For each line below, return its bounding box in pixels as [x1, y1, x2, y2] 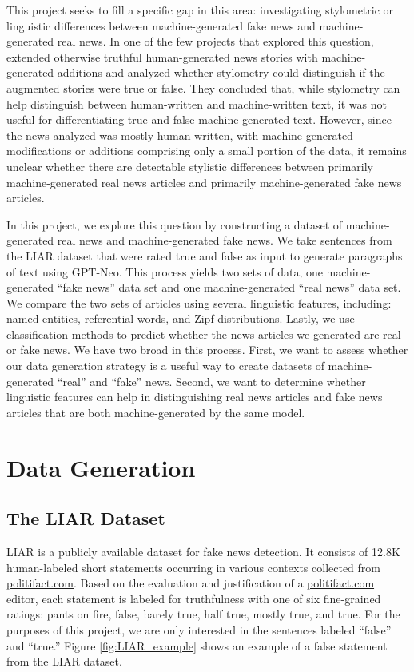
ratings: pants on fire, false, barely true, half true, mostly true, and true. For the [6, 606, 400, 622]
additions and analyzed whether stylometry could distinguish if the [57, 64, 385, 81]
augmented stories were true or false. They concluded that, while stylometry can [6, 79, 400, 96]
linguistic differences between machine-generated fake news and [6, 17, 316, 34]
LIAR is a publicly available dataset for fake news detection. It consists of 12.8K [6, 543, 400, 560]
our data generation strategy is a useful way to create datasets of [6, 357, 324, 374]
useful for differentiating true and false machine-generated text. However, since [6, 111, 392, 128]
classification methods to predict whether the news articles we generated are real [6, 325, 401, 342]
